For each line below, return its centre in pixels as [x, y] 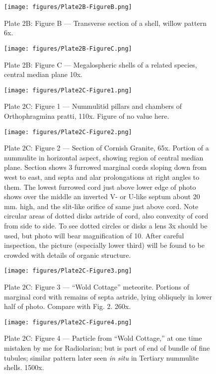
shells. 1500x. [24, 367]
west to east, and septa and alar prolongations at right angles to [102, 177]
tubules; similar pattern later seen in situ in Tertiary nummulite [102, 357]
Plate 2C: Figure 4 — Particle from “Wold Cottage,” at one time [103, 338]
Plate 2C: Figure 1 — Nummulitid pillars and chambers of [93, 106]
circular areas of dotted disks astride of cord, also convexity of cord [106, 216]
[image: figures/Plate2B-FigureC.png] [68, 48]
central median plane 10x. [43, 74]
